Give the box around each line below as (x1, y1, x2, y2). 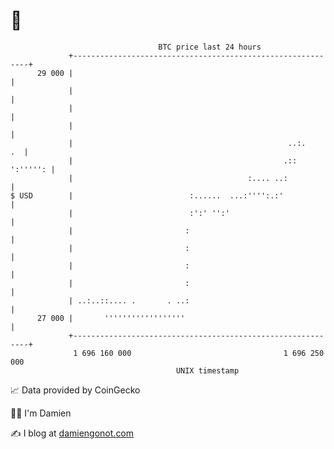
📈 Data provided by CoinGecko (10, 384, 141, 396)
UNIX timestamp (175, 365, 240, 376)
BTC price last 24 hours (158, 42, 262, 52)
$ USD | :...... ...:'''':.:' (10, 190, 284, 201)
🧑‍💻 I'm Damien (10, 407, 72, 419)
